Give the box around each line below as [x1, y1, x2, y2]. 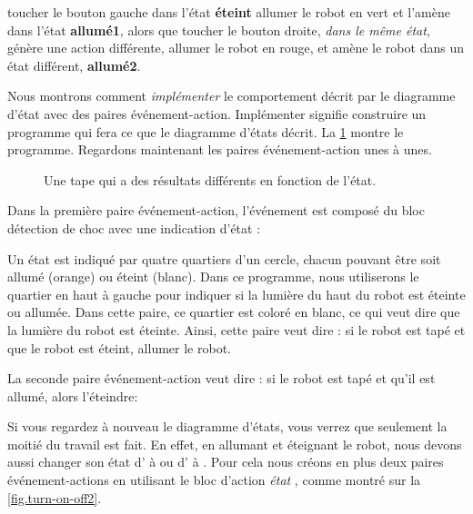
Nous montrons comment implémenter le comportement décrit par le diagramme [7, 86, 456, 105]
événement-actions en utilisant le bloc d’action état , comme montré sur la [7, 470, 421, 489]
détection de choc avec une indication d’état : [7, 218, 261, 237]
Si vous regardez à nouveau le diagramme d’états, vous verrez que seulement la [7, 417, 448, 436]
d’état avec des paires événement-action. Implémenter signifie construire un [7, 104, 427, 123]
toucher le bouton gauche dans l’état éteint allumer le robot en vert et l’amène [7, 3, 450, 21]
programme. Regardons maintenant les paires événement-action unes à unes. [7, 140, 432, 159]
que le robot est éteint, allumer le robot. [7, 338, 231, 357]
